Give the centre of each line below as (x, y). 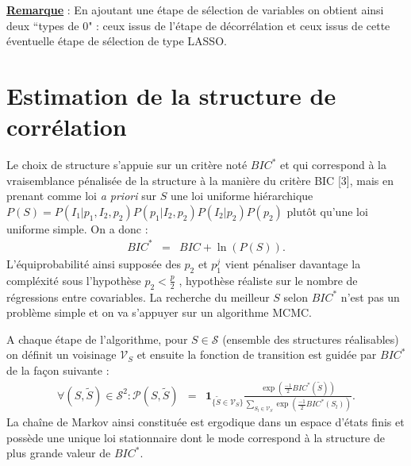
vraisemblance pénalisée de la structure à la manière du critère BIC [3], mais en (200, 180)
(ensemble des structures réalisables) (311, 339)
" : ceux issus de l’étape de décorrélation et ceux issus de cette (239, 25)
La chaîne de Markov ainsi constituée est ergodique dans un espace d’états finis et (205, 422)
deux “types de (43, 25)
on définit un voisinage (61, 354)
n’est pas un (370, 297)
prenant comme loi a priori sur (81, 196)
